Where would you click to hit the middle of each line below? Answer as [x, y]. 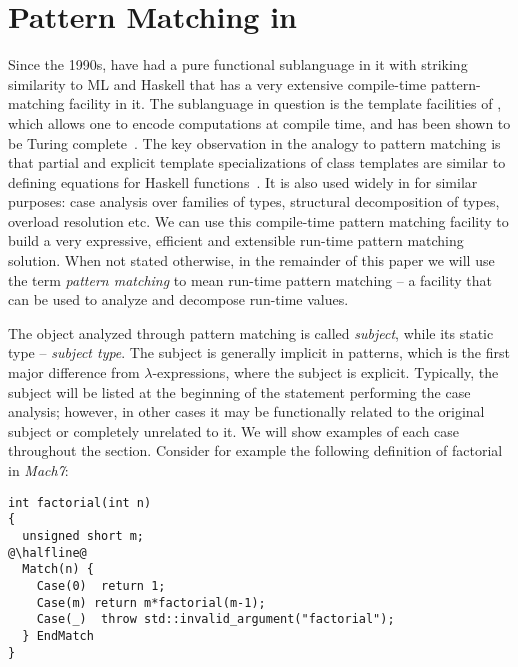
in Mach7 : [38, 470]
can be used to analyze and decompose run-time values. [178, 299]
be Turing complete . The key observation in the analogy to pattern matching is [254, 142]
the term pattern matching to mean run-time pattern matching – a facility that [250, 279]
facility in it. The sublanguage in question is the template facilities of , [285, 103]
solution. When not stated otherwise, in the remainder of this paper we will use [251, 260]
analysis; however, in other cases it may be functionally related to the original [246, 411]
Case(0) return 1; [101, 585]
